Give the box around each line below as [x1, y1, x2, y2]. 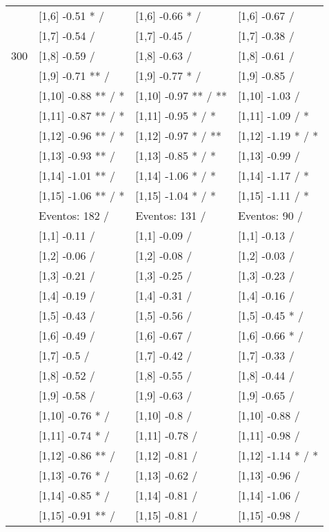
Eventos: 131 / [135, 207, 206, 223]
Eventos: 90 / [237, 207, 303, 223]
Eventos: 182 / [39, 207, 110, 223]
